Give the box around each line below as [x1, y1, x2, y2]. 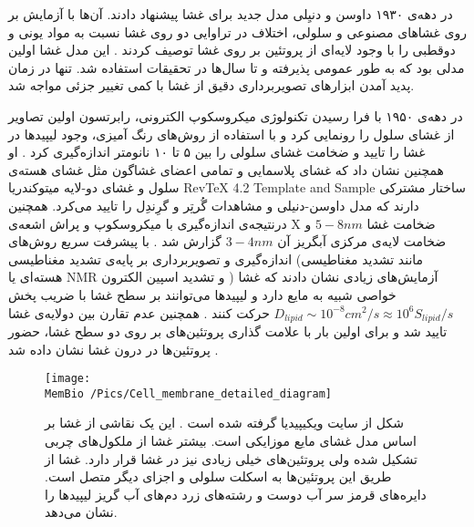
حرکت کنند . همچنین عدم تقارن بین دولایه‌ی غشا [8, 303, 270, 322]
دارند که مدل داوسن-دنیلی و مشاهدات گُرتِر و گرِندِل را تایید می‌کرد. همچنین [8, 195, 419, 214]
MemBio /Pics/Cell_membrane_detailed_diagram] [45, 387, 332, 400]
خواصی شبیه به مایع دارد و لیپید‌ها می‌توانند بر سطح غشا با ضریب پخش [8, 284, 397, 304]
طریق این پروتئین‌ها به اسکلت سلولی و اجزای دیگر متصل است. [45, 467, 392, 486]
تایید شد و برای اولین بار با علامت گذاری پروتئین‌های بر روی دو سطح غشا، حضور [8, 321, 448, 340]
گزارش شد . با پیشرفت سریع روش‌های [8, 232, 222, 251]
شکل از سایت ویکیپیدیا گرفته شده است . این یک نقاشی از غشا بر [45, 413, 404, 432]
